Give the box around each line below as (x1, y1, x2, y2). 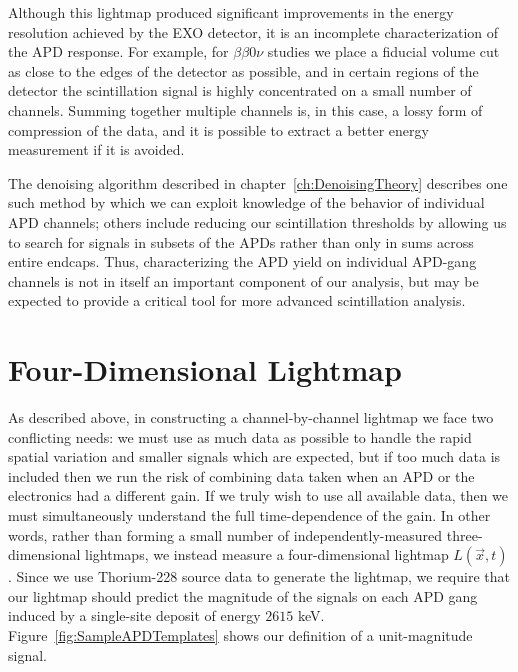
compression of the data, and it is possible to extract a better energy (8, 119, 429, 140)
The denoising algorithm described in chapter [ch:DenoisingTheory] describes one (8, 172, 508, 193)
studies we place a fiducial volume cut (267, 41, 500, 62)
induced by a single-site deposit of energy (8, 605, 261, 626)
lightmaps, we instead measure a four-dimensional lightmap (85, 544, 449, 565)
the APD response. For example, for (8, 41, 229, 62)
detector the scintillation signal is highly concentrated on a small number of (8, 80, 472, 101)
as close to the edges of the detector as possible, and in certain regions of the (8, 60, 479, 81)
